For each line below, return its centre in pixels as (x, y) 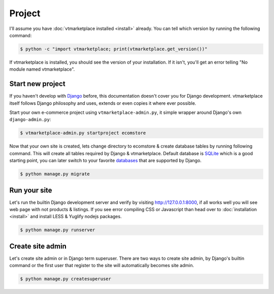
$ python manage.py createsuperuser (66, 279)
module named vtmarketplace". (42, 69)
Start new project (37, 84)
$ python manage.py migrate (55, 174)
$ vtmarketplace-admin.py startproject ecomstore (83, 133)
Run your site (31, 190)
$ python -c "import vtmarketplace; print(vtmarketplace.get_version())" (114, 49)
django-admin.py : (30, 120)
